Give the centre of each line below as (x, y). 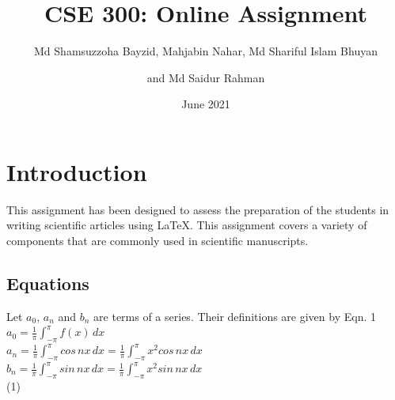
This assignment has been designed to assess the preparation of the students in (198, 209)
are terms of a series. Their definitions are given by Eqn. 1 (235, 316)
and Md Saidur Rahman (206, 77)
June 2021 (206, 104)
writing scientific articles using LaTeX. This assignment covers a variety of (187, 225)
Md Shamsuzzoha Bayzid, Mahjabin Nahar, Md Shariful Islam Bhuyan (206, 51)
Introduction (77, 171)
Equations (48, 283)
